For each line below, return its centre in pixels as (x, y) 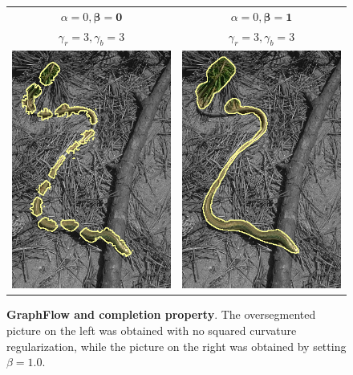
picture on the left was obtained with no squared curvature (152, 330)
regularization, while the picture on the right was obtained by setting (176, 346)
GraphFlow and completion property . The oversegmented (161, 314)
